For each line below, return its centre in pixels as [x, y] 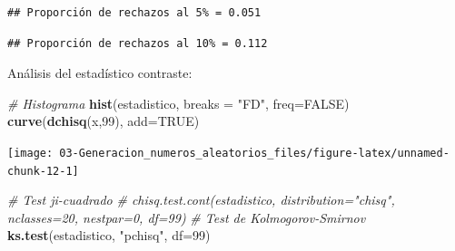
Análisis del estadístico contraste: [100, 73]
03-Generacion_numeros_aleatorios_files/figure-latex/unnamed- [254, 153]
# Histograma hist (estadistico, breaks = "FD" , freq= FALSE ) [178, 103]
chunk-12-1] [43, 171]
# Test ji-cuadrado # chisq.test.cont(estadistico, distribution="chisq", [201, 200]
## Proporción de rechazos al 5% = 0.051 [134, 13]
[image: [30, 153]
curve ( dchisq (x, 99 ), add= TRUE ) [104, 121]
